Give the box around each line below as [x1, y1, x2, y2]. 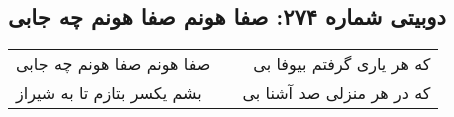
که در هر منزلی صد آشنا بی [242, 81, 431, 105]
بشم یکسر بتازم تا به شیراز [16, 81, 202, 105]
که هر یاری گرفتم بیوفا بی [253, 52, 431, 76]
